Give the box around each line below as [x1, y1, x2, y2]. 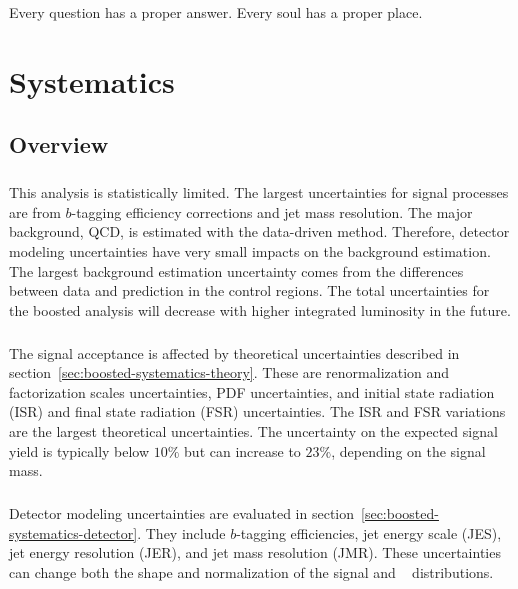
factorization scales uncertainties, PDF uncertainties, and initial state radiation [9, 381, 495, 402]
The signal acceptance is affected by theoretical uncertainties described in [9, 342, 460, 363]
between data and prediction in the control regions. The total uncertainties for [9, 280, 490, 301]
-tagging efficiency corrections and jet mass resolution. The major [71, 201, 473, 222]
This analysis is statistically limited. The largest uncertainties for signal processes [9, 182, 509, 203]
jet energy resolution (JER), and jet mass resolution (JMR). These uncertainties [9, 542, 501, 563]
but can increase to [184, 440, 301, 461]
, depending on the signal [331, 440, 486, 461]
